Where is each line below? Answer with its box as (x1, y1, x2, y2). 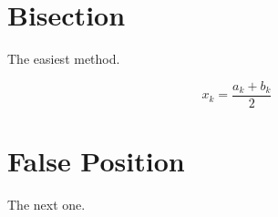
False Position (7, 141, 185, 179)
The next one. (7, 194, 86, 213)
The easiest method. (7, 49, 120, 68)
